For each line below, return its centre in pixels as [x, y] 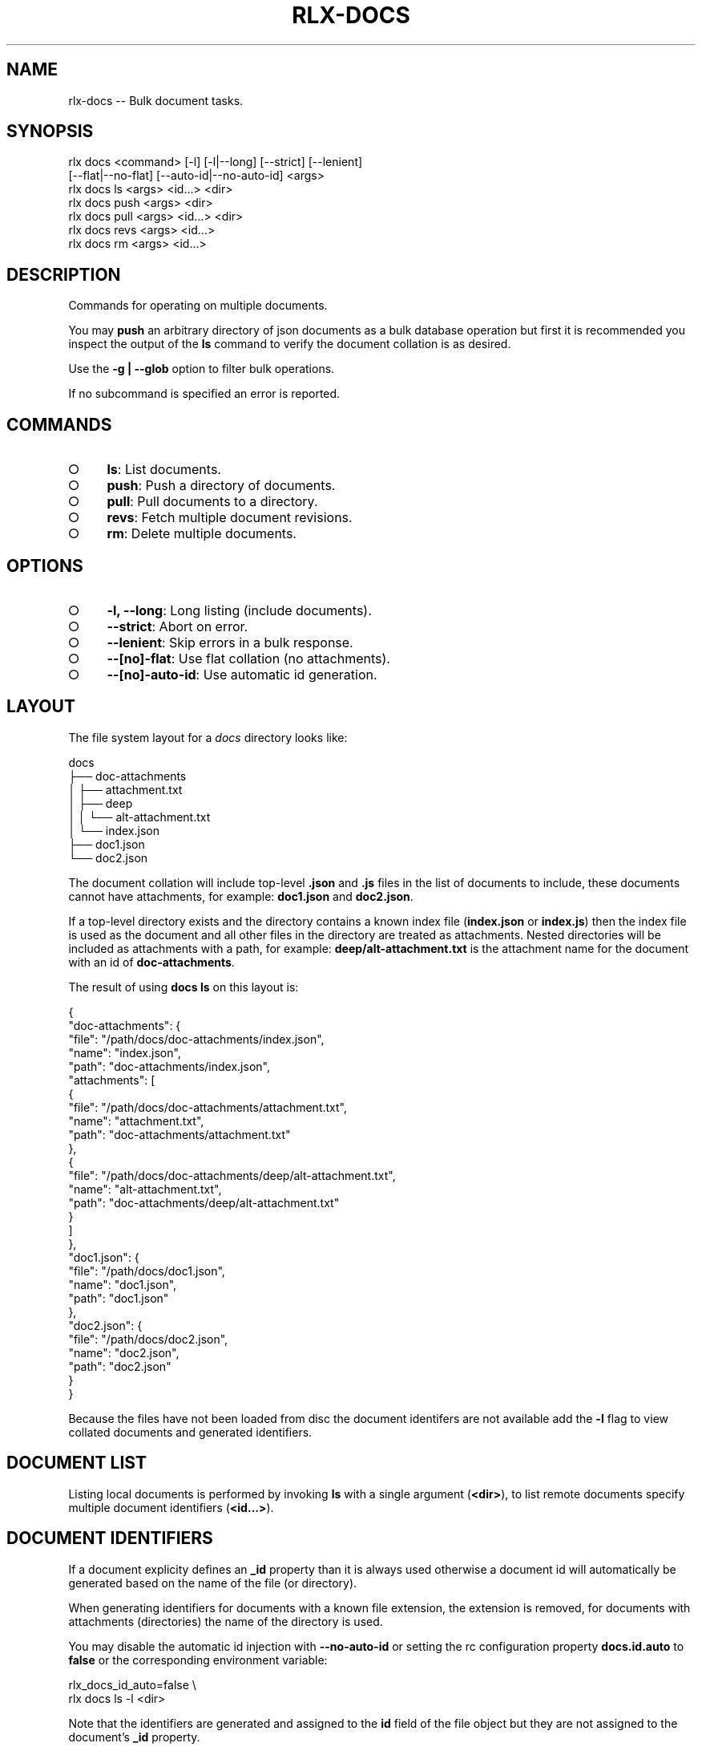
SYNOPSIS [50, 132]
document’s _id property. [134, 1737]
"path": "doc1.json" [119, 1298]
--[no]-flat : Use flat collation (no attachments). [248, 658]
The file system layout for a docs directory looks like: [208, 737]
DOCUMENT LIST [77, 1463]
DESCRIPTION [64, 274]
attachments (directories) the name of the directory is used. [226, 1621]
